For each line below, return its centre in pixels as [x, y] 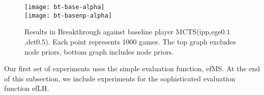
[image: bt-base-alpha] [65, 7]
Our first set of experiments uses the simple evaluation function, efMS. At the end [132, 68]
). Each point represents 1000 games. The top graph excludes [141, 41]
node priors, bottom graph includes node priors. [99, 51]
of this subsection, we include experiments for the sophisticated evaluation [120, 78]
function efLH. [27, 88]
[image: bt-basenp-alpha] [68, 15]
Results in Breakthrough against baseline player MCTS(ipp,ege [123, 32]
